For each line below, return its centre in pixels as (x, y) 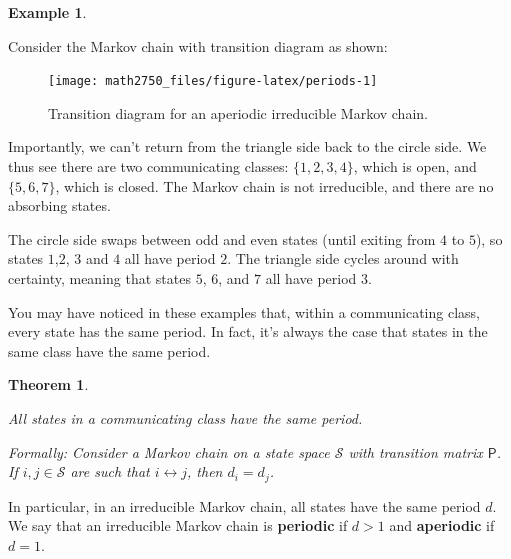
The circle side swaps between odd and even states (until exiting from (222, 238)
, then (205, 471)
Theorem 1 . (48, 384)
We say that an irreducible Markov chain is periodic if (178, 525)
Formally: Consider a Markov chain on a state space (169, 451)
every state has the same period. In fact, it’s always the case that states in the (248, 331)
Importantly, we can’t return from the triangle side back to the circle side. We (247, 146)
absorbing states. (59, 205)
